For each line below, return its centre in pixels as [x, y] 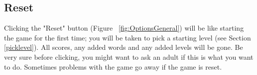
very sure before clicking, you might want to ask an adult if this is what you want [129, 56]
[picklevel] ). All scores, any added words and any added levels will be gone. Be [124, 47]
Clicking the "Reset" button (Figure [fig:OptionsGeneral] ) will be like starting [124, 28]
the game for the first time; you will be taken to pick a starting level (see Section [128, 37]
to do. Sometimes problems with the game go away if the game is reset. [113, 66]
